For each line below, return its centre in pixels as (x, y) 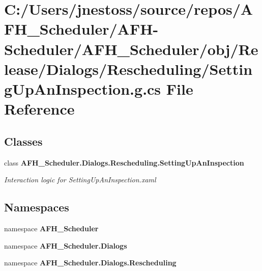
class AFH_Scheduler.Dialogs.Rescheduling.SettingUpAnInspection (124, 162)
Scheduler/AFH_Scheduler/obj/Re (131, 49)
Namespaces (37, 207)
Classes (23, 141)
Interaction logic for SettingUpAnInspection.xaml (80, 180)
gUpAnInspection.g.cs (83, 88)
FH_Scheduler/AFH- (81, 29)
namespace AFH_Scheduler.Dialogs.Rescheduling (90, 263)
